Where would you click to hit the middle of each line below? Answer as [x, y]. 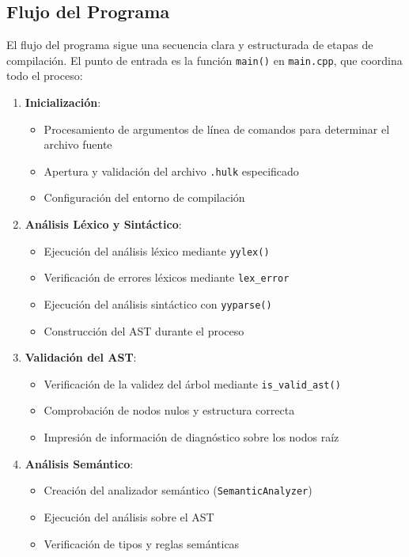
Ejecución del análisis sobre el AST [129, 516]
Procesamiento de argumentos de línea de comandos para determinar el [217, 129]
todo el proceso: [45, 76]
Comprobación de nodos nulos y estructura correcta [169, 410]
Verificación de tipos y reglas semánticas [142, 543]
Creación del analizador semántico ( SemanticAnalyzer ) [178, 490]
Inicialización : [63, 102]
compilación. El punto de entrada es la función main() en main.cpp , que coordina [204, 60]
